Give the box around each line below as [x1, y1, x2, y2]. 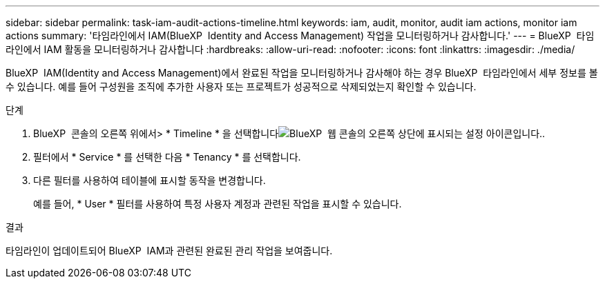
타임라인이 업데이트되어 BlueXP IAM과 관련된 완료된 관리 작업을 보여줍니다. [6, 245, 333, 256]
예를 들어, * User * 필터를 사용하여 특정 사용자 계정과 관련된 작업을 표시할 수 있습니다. [33, 198, 402, 210]
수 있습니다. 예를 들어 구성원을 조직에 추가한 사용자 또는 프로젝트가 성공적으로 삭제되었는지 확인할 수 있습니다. [6, 81, 477, 92]
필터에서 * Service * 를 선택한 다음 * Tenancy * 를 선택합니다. [33, 151, 301, 163]
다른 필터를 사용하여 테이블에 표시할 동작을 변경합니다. [33, 174, 266, 186]
